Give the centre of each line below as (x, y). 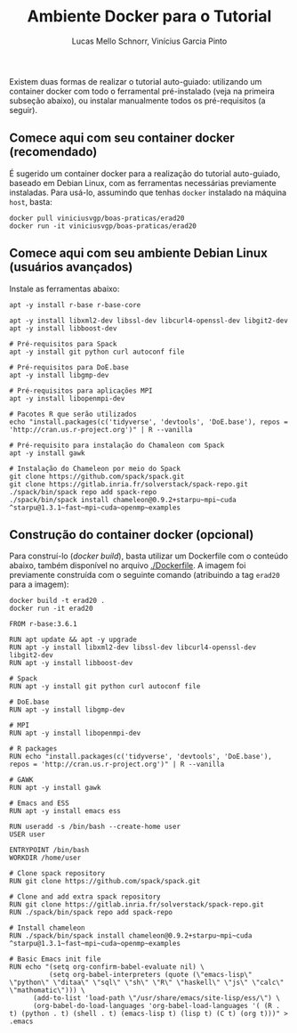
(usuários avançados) (71, 268)
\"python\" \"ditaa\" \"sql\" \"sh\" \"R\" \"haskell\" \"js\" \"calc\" (147, 983)
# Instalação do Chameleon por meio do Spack (95, 468)
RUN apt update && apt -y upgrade (73, 640)
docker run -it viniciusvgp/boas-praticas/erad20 (103, 226)
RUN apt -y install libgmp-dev (67, 710)
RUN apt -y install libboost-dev (71, 663)
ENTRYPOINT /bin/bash (49, 850)
